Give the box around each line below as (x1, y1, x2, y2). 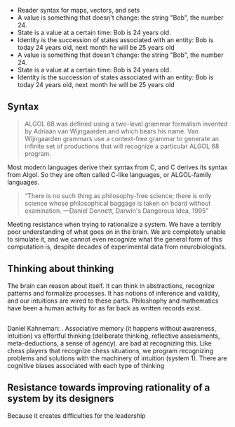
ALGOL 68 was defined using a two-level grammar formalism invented (24, 119, 228, 128)
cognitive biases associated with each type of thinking (7, 362, 165, 370)
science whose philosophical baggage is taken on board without (24, 199, 211, 207)
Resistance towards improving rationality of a (7, 382, 210, 394)
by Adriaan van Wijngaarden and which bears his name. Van (24, 126, 199, 136)
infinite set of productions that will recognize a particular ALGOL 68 (24, 142, 220, 150)
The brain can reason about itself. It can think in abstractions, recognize (7, 281, 215, 290)
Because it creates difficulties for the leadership (7, 411, 146, 420)
